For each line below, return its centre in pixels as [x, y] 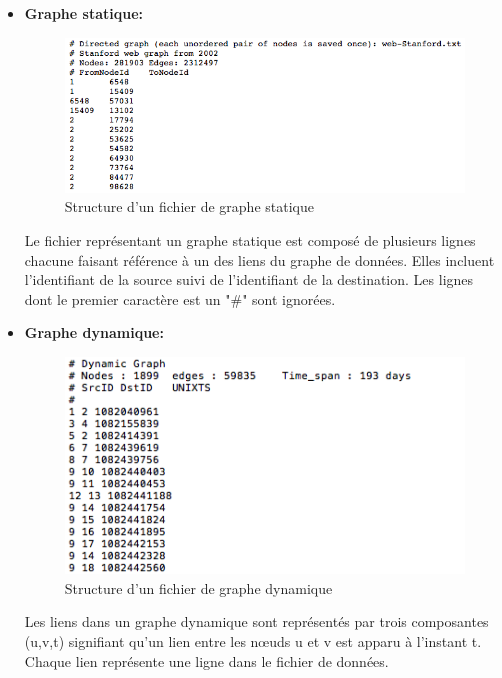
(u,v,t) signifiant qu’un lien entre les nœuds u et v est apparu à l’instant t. [253, 640]
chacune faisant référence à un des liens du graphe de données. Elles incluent [259, 259]
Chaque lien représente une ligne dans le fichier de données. [206, 660]
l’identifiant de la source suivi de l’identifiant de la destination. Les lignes [249, 279]
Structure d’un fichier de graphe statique [189, 206]
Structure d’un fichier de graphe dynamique [198, 587]
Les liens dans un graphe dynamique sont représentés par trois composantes [256, 621]
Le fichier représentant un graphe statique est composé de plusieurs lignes [250, 240]
